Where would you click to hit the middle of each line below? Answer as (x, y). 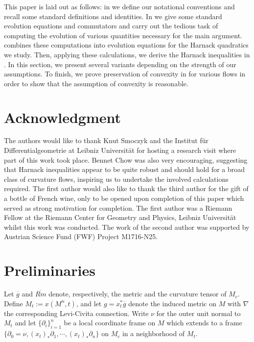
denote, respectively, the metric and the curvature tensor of (138, 294)
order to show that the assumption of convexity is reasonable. (96, 83)
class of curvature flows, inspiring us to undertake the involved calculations (116, 179)
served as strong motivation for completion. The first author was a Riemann (118, 208)
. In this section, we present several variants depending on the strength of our (120, 64)
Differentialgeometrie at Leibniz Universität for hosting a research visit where (120, 150)
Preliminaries (50, 270)
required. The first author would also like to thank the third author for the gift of (126, 188)
